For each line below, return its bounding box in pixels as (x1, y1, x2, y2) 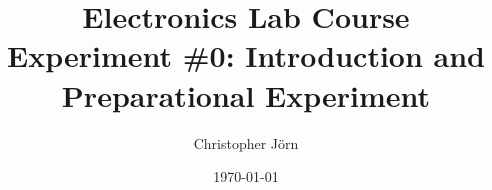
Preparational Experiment (61, 74, 431, 115)
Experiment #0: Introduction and (7, 35, 485, 76)
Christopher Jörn (193, 132, 299, 153)
